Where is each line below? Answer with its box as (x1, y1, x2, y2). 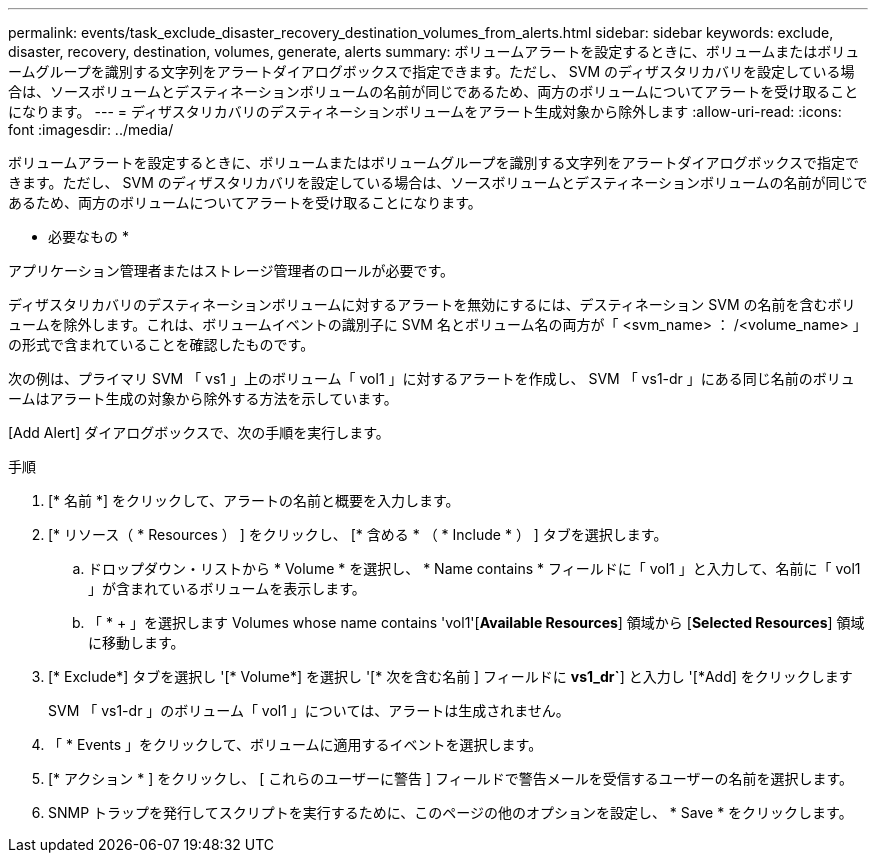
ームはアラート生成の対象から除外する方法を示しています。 (8, 390, 398, 407)
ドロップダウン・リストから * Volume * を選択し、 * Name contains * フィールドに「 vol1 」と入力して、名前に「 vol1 (88, 560, 861, 577)
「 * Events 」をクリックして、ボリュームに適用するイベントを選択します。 (48, 736, 543, 753)
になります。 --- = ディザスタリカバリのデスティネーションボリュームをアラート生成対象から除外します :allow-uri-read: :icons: (8, 103, 842, 120)
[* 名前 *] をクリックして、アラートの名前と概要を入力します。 (48, 492, 460, 509)
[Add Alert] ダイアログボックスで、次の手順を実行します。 (8, 424, 390, 441)
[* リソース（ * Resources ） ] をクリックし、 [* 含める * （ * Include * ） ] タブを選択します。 (48, 526, 668, 543)
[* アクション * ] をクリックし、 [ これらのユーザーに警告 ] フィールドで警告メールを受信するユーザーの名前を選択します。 (48, 770, 854, 787)
